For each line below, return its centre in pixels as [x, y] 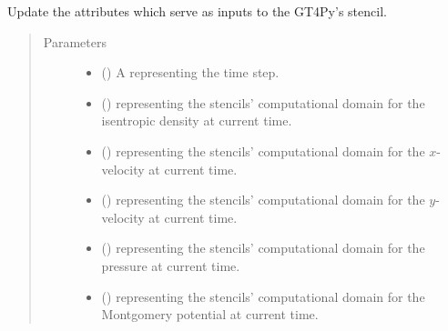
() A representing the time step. [190, 72]
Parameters [75, 41]
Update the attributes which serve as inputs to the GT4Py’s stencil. [197, 11]
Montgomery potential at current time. [210, 314]
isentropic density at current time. [197, 120]
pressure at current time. [171, 265]
